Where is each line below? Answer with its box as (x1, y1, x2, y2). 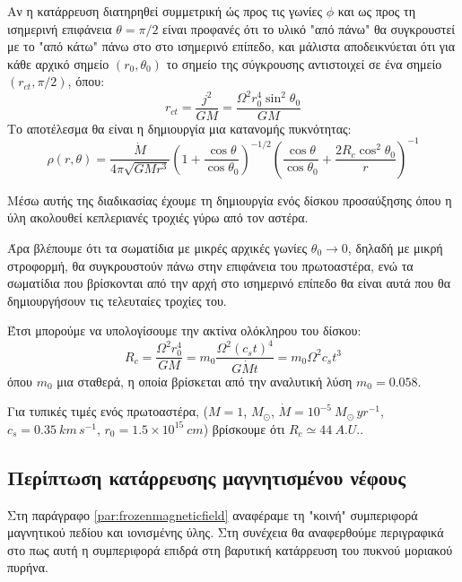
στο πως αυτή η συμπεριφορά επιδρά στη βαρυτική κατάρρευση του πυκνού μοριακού (7, 540, 453, 559)
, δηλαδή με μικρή (347, 238, 443, 256)
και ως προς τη (337, 2, 415, 20)
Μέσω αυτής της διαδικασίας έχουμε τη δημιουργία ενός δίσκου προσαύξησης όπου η (7, 190, 452, 209)
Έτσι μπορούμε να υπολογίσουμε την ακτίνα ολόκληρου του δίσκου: (7, 321, 362, 340)
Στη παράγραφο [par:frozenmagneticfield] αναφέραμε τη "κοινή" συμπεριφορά (7, 505, 418, 524)
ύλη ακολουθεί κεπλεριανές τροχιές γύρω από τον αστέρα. (7, 208, 309, 227)
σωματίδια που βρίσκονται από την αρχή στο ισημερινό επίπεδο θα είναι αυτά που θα (7, 274, 450, 292)
